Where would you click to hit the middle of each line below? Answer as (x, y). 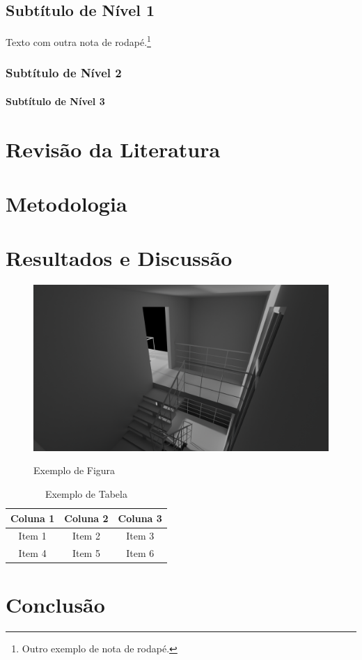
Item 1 (32, 536)
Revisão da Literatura (113, 149)
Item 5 (86, 553)
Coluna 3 (140, 518)
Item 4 (32, 553)
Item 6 (140, 553)
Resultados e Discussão (119, 258)
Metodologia (66, 204)
